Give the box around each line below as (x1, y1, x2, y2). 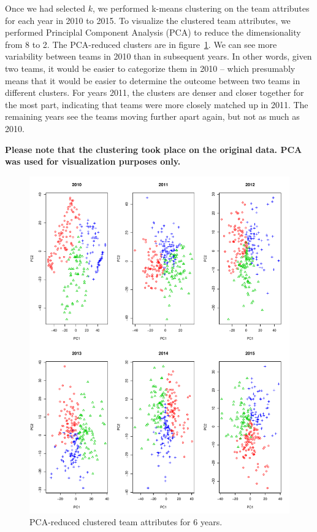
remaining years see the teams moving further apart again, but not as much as (5, 110, 300, 123)
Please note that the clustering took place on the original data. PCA (5, 143, 302, 155)
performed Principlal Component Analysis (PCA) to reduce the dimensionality (5, 26, 301, 39)
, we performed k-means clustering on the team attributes (93, 2, 310, 14)
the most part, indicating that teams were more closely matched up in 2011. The (5, 98, 308, 111)
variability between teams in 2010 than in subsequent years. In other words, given (5, 50, 312, 63)
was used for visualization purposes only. (5, 155, 181, 168)
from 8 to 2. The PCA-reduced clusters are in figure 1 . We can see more (5, 37, 277, 50)
